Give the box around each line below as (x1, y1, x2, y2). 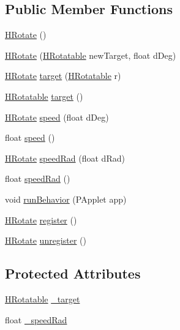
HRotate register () (5, 213, 77, 226)
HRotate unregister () (5, 234, 86, 247)
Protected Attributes (5, 264, 141, 283)
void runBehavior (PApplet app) (5, 192, 127, 205)
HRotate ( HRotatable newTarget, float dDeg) (5, 48, 176, 61)
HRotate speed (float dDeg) (5, 110, 109, 123)
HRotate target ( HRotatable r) (5, 69, 121, 82)
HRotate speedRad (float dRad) (5, 151, 125, 164)
